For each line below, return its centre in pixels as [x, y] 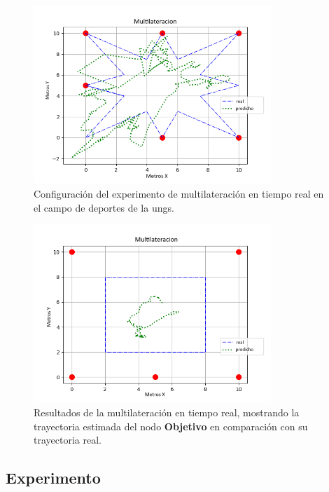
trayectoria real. [68, 440]
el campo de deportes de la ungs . [104, 207]
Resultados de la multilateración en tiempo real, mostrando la [167, 412]
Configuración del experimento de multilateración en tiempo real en [179, 193]
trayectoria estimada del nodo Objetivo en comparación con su [171, 426]
